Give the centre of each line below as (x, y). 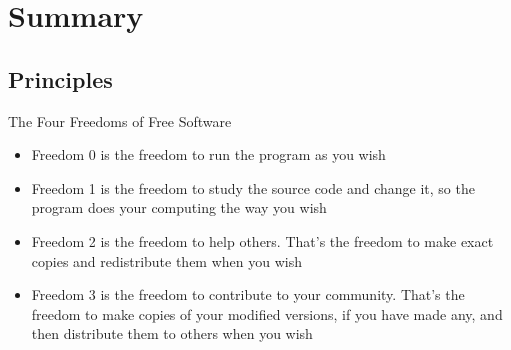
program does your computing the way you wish (179, 207)
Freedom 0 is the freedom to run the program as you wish (208, 154)
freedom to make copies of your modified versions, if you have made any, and (267, 313)
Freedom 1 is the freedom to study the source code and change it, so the (253, 187)
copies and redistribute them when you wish (166, 260)
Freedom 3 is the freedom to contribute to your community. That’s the (248, 294)
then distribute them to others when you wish (172, 333)
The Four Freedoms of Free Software (120, 120)
